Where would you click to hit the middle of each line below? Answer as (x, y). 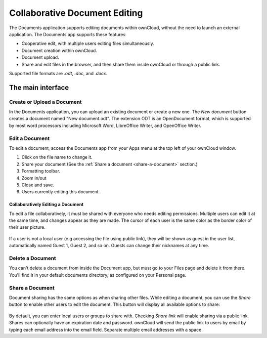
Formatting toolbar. (41, 171)
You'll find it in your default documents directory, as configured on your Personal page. (98, 275)
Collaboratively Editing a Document (46, 205)
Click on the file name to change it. (57, 157)
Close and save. (38, 185)
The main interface (39, 87)
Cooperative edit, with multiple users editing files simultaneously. (88, 43)
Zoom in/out (34, 178)
